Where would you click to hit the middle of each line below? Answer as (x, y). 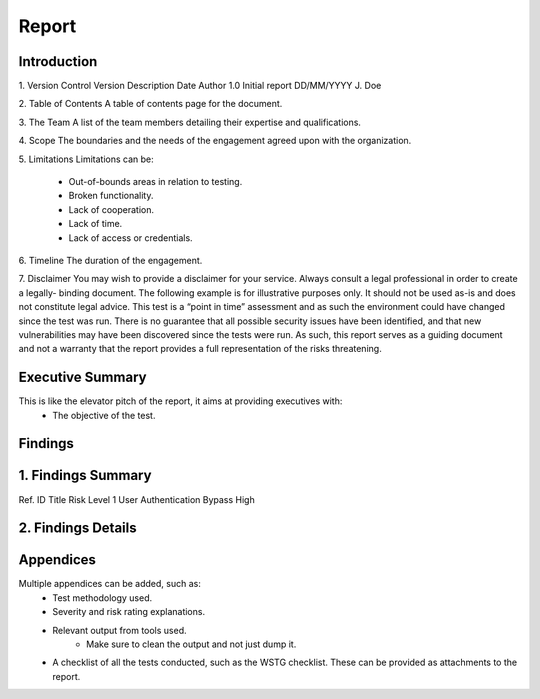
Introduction (58, 61)
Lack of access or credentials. (131, 237)
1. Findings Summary (85, 475)
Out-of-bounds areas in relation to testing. (155, 182)
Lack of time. (95, 224)
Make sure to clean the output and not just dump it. (191, 644)
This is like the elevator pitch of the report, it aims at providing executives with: (180, 401)
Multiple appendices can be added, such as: (110, 584)
